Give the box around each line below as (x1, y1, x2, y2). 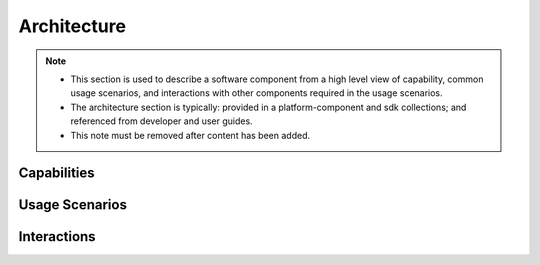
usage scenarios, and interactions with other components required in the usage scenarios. (70, 87, 444, 99)
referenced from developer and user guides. (70, 115, 254, 127)
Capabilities (18, 165, 95, 182)
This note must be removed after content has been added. (70, 129, 310, 141)
